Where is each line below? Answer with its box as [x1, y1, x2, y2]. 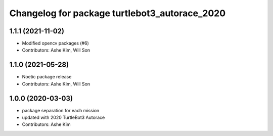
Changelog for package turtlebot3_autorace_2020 [9, 8, 226, 19]
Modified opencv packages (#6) [22, 40, 89, 47]
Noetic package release [22, 74, 72, 80]
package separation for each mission [22, 107, 100, 113]
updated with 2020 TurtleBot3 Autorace [22, 114, 105, 121]
